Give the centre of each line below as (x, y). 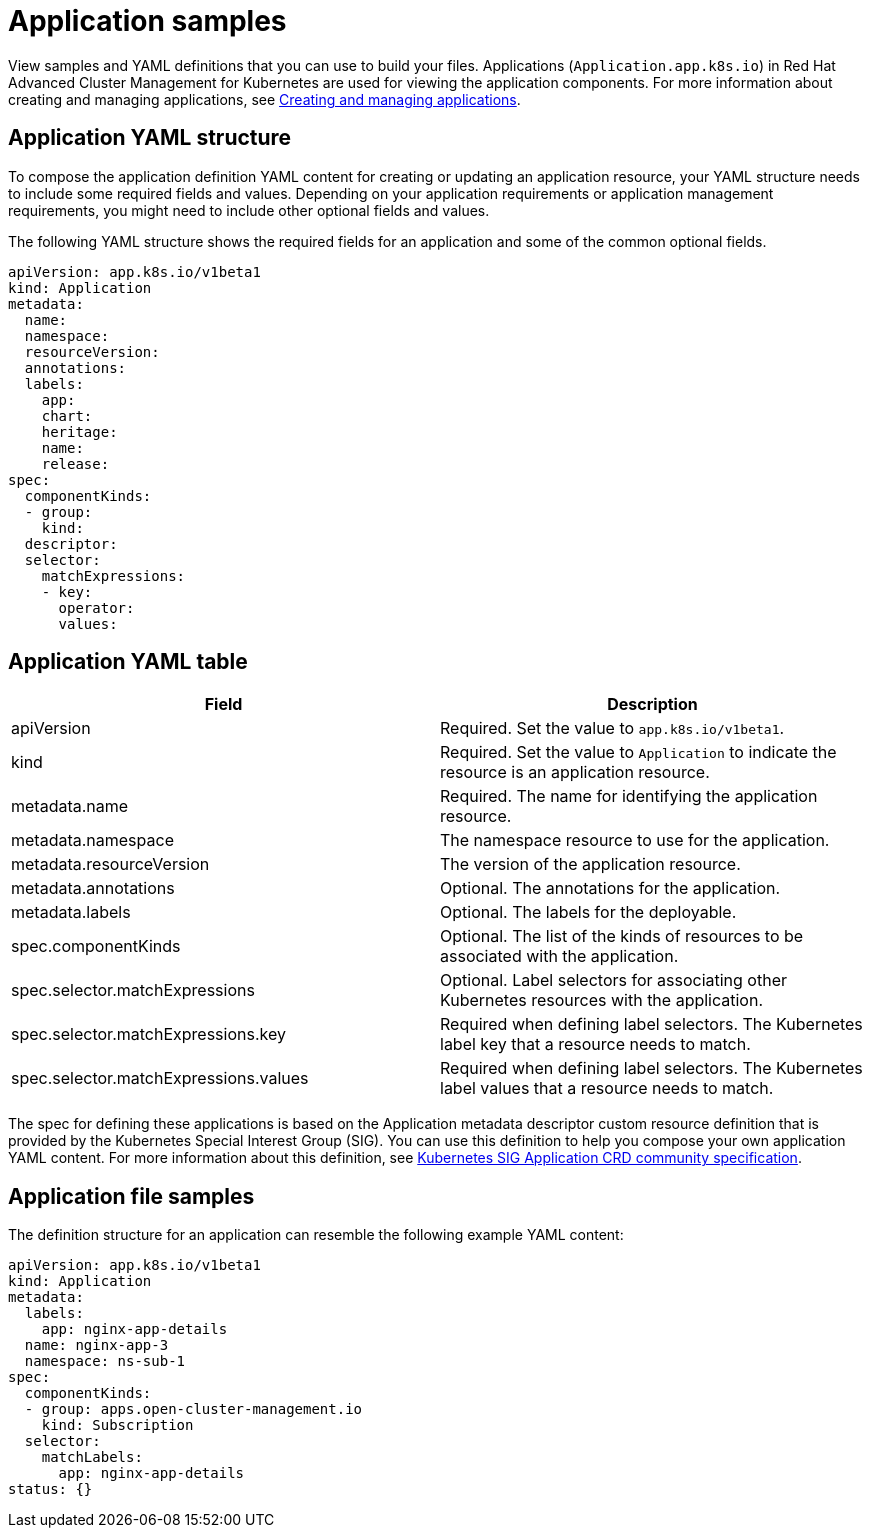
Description (652, 704)
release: (75, 463)
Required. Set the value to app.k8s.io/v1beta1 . (612, 728)
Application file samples (131, 1196)
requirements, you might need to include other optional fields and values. (249, 210)
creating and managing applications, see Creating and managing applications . (264, 99)
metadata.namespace (92, 840)
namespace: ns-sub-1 (105, 1361)
